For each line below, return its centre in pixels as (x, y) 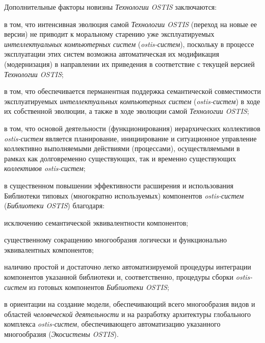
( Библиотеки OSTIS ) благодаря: (55, 205)
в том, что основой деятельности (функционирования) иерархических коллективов (132, 128)
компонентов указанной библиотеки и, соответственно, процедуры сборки (119, 277)
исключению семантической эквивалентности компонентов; (96, 222)
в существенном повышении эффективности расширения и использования (119, 185)
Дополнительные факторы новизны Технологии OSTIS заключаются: (111, 7)
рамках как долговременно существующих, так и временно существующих (120, 158)
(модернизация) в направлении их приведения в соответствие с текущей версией (129, 64)
